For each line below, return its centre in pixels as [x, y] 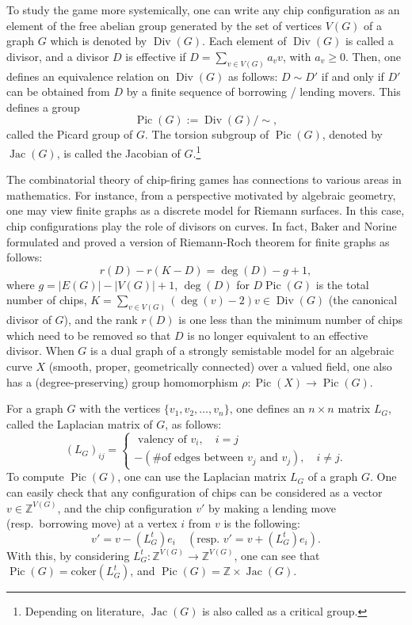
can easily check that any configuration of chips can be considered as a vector [195, 492]
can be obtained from [58, 91]
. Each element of [244, 41]
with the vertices [120, 408]
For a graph [35, 408]
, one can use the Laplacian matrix [202, 476]
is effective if [156, 56]
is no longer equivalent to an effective [278, 335]
